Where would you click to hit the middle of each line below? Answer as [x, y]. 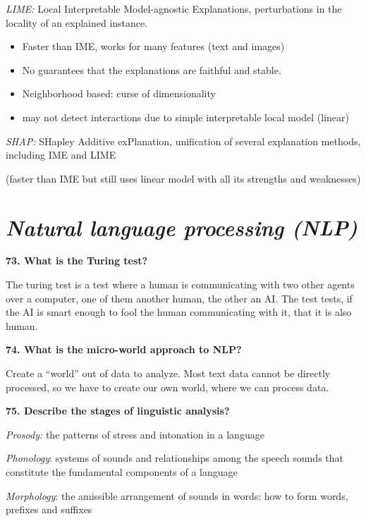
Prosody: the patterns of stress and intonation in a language [135, 434]
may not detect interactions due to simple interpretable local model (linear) [185, 117]
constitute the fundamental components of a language [122, 472]
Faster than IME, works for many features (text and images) [153, 46]
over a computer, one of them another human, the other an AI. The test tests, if [179, 298]
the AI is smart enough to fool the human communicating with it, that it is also [179, 312]
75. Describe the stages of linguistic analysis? [118, 411]
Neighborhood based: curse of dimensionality [119, 93]
